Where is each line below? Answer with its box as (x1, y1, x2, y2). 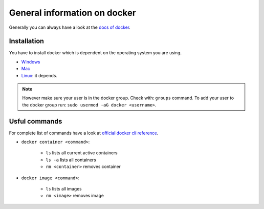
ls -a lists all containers (45, 157, 96, 163)
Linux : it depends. (21, 72, 58, 78)
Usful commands (9, 117, 63, 125)
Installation (9, 37, 44, 45)
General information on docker (9, 7, 136, 18)
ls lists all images (45, 186, 82, 192)
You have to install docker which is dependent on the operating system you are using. (9, 50, 182, 56)
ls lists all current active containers (45, 150, 118, 156)
